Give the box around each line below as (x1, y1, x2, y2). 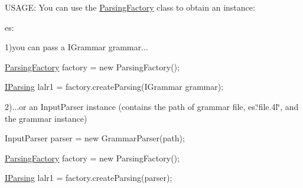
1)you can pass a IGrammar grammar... (5, 41, 148, 53)
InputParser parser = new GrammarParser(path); (5, 132, 185, 144)
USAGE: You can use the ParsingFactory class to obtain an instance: (5, 1, 255, 13)
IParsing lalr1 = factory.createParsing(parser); (5, 171, 172, 184)
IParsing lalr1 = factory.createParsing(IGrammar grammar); (5, 80, 224, 93)
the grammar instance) (5, 112, 87, 124)
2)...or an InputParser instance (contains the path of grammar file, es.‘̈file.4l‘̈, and (5, 100, 299, 112)
